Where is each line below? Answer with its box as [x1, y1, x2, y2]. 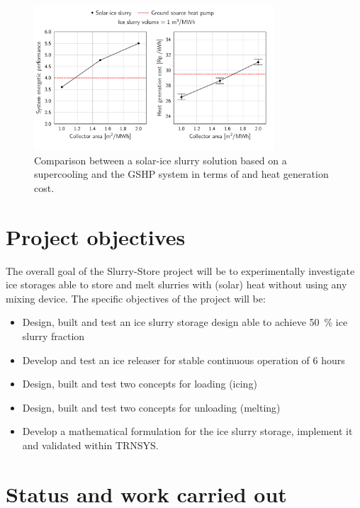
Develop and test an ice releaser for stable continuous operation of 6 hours [22, 352, 345, 367]
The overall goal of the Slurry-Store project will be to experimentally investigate [6, 263, 355, 278]
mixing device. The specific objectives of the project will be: [6, 290, 266, 305]
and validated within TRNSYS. [22, 437, 159, 452]
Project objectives [6, 222, 186, 251]
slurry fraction [22, 328, 85, 343]
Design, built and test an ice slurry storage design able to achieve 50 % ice [22, 315, 348, 329]
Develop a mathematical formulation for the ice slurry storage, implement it [22, 424, 353, 439]
